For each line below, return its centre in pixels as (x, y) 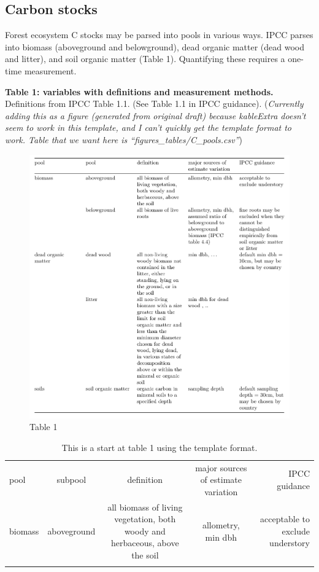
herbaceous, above (145, 543)
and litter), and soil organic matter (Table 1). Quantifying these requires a (145, 59)
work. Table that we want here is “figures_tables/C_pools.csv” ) (124, 139)
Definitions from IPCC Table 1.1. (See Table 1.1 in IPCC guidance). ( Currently (154, 104)
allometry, (221, 525)
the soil (145, 555)
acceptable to (285, 519)
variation (221, 491)
